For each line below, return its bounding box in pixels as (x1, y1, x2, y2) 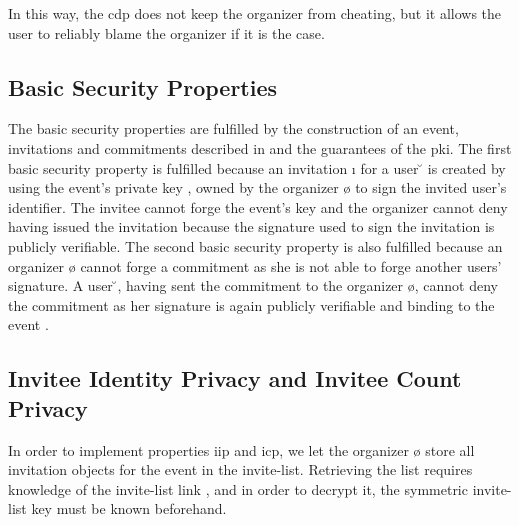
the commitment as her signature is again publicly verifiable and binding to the (8, 294, 495, 315)
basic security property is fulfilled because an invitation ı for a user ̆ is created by (8, 157, 506, 178)
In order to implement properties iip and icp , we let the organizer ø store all (8, 439, 475, 460)
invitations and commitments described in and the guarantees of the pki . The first (8, 137, 512, 158)
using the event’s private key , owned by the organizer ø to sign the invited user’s (8, 177, 507, 198)
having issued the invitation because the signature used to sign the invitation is (8, 216, 495, 237)
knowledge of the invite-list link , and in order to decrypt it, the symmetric (8, 478, 468, 499)
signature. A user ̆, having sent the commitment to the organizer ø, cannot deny (8, 275, 498, 296)
